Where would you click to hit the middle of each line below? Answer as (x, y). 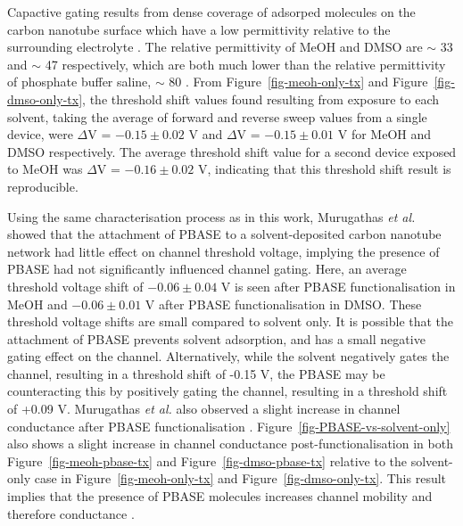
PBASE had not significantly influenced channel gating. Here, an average (207, 269)
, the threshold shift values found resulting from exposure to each (261, 99)
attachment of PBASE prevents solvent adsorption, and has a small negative (216, 338)
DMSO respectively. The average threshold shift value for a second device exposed (232, 151)
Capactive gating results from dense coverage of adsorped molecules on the (211, 12)
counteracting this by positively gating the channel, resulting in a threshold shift (227, 391)
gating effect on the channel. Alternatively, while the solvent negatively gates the (228, 356)
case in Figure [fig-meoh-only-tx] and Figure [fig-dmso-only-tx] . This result (240, 478)
